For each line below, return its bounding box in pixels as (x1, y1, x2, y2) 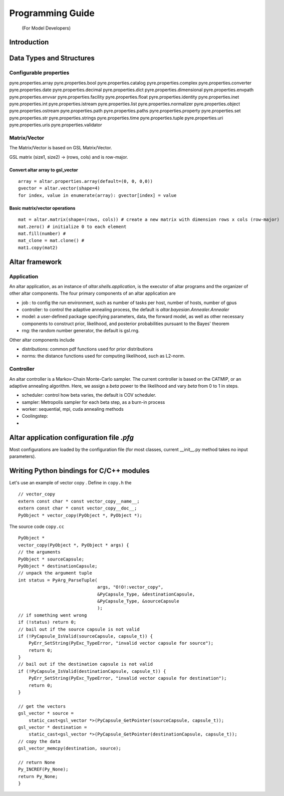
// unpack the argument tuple (18, 570, 93, 576)
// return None (18, 759, 56, 765)
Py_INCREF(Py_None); (18, 766, 69, 772)
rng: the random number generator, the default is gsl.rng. (22, 328, 140, 334)
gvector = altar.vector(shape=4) (18, 185, 100, 191)
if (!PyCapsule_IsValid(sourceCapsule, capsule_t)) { (18, 633, 153, 639)
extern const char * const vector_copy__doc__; (18, 505, 137, 511)
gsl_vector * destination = (18, 724, 87, 730)
